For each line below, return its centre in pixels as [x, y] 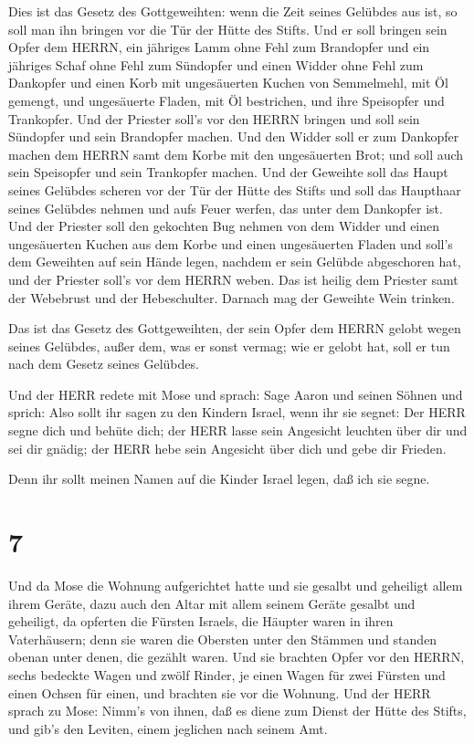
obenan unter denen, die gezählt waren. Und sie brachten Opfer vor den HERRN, [237, 657]
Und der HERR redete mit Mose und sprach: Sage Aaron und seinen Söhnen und [236, 394]
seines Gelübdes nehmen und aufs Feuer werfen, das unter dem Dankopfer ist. [226, 208]
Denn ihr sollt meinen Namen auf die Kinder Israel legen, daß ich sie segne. [219, 479]
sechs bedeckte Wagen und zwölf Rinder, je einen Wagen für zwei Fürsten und [227, 674]
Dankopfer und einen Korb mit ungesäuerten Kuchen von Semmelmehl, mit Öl [228, 83]
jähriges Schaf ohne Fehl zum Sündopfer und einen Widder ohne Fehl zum [216, 64]
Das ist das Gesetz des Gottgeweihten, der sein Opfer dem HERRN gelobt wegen [235, 328]
